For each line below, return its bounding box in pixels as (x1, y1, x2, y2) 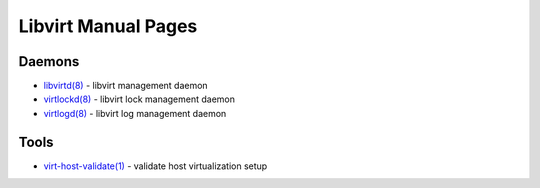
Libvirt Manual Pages (18, 15, 198, 37)
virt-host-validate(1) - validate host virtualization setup (43, 160, 268, 172)
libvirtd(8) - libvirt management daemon (43, 80, 209, 92)
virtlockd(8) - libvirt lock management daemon (43, 93, 235, 105)
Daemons (18, 53, 80, 70)
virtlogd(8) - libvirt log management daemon (43, 107, 227, 119)
